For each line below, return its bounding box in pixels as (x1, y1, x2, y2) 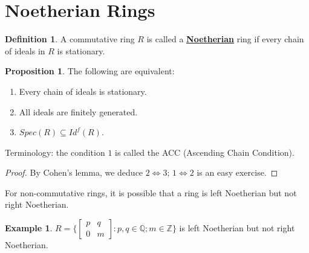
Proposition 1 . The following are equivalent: (5, 65, 175, 77)
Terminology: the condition (5, 146, 105, 158)
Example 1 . (5, 222, 53, 234)
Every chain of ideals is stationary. (19, 85, 147, 97)
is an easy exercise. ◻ (197, 166, 278, 179)
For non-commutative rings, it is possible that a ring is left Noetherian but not (5, 186, 297, 199)
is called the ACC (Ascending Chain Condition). (115, 146, 294, 158)
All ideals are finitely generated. (19, 105, 138, 118)
